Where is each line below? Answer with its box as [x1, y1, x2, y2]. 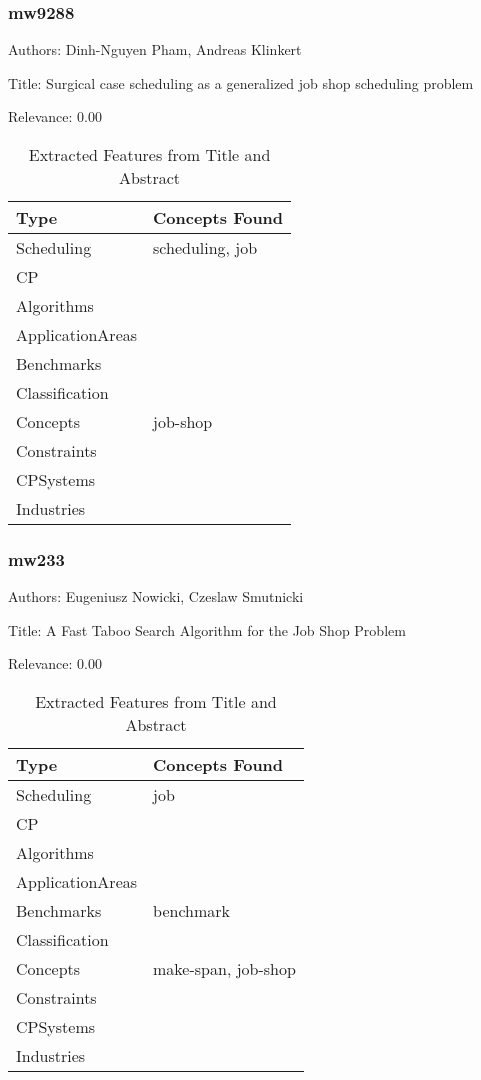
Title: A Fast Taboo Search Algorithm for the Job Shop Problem [8, 619, 406, 640]
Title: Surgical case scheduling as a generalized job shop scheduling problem [8, 72, 474, 93]
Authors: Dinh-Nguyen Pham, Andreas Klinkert [8, 39, 302, 60]
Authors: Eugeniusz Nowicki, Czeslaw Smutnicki [8, 586, 304, 607]
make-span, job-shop [153, 957, 296, 980]
